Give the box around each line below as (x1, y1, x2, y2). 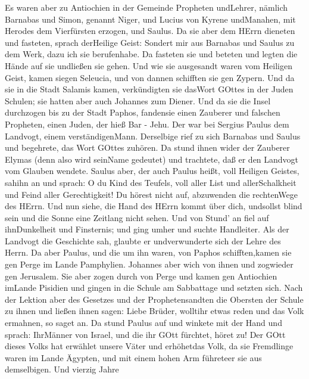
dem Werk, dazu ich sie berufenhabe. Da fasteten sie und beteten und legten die (5, 48, 298, 60)
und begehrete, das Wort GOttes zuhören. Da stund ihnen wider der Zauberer (5, 141, 290, 154)
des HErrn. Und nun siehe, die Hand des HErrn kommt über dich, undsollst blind (5, 200, 302, 212)
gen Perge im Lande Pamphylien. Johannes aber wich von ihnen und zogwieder (5, 258, 294, 271)
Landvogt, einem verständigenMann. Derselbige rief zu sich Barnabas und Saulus (5, 129, 301, 142)
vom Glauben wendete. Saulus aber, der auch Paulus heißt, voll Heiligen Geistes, (5, 164, 299, 177)
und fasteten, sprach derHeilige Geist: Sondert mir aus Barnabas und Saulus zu (5, 36, 295, 48)
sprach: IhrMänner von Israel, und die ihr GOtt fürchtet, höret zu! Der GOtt (5, 328, 286, 340)
